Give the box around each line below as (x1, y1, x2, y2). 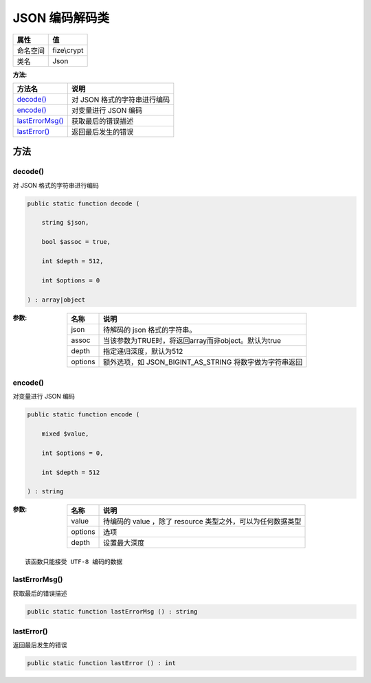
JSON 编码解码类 (12, 10, 110, 25)
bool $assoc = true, (41, 238, 111, 246)
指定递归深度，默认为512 (103, 346, 183, 356)
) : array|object (27, 295, 86, 304)
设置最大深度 (103, 538, 145, 548)
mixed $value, (41, 430, 89, 438)
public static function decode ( (27, 199, 140, 208)
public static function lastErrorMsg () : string (27, 607, 198, 615)
